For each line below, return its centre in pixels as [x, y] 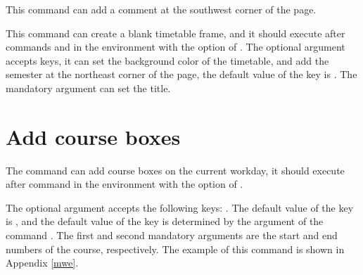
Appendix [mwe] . [42, 263]
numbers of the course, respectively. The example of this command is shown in [175, 249]
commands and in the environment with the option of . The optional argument [176, 47]
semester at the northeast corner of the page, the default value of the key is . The [181, 74]
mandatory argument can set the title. [88, 88]
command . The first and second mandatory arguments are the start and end [172, 235]
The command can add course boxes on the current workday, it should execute [175, 170]
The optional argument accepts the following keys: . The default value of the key [180, 207]
